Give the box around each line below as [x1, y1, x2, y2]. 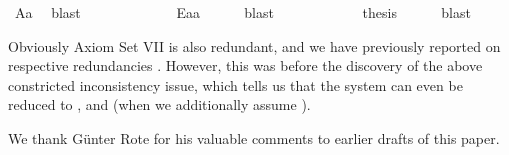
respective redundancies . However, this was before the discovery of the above [8, 55, 483, 76]
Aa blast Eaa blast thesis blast [14, 2, 471, 22]
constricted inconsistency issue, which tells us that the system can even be [8, 74, 463, 95]
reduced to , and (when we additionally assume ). [8, 94, 311, 115]
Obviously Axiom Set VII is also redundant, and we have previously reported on [8, 35, 501, 56]
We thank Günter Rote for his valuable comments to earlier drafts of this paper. [8, 127, 500, 148]
